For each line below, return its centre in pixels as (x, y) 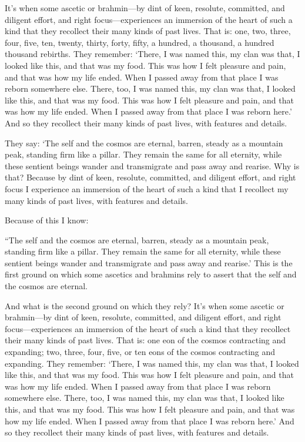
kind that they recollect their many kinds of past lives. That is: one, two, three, (148, 31)
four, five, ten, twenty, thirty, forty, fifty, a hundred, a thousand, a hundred (140, 42)
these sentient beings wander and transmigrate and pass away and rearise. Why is (152, 165)
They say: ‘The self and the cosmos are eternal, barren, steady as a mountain (144, 143)
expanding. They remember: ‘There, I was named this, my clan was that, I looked (152, 363)
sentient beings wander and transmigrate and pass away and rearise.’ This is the (149, 262)
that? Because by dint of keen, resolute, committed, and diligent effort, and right (150, 177)
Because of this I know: (47, 220)
